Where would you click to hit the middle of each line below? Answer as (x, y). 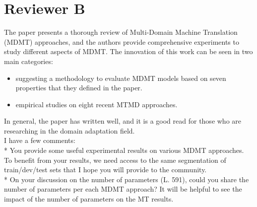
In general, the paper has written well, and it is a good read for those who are (123, 121)
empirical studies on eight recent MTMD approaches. (96, 104)
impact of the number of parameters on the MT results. (89, 199)
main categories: (29, 61)
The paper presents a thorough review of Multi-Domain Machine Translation (121, 32)
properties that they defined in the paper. (79, 88)
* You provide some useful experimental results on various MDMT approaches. (124, 150)
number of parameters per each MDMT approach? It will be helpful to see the (123, 189)
